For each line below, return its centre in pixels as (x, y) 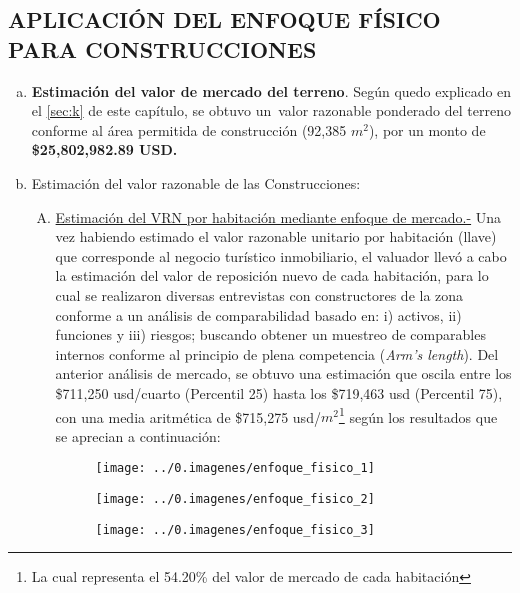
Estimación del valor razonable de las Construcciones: (196, 182)
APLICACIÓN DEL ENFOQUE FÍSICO (224, 19)
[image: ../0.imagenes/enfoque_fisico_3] (235, 529)
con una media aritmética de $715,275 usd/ (188, 416)
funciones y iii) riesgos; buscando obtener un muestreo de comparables (270, 334)
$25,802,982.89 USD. (104, 149)
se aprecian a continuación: (138, 435)
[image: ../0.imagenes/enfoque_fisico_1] (235, 468)
